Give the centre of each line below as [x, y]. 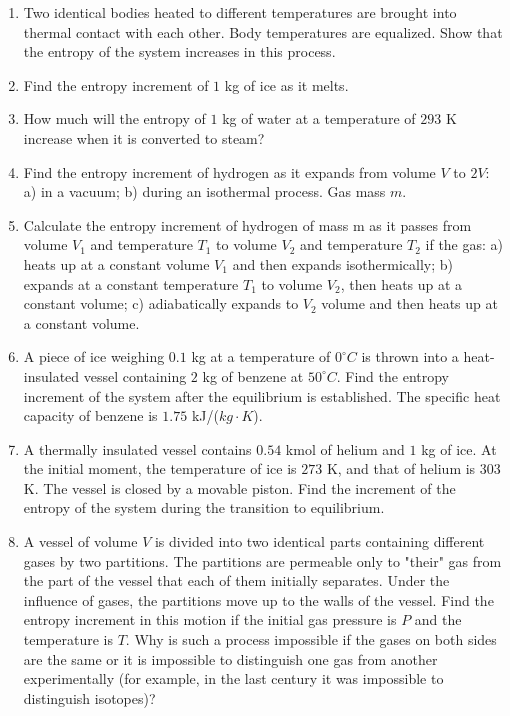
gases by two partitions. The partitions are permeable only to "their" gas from [262, 560]
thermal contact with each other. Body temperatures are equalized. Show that [263, 31]
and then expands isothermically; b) [342, 263]
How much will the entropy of [114, 118]
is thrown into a [410, 356]
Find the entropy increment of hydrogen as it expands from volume [229, 171]
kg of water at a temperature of [319, 118]
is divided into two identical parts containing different [319, 541]
